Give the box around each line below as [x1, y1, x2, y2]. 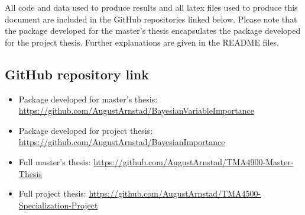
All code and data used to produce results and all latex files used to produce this [5, 1, 298, 13]
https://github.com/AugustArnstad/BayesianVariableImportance [18, 104, 254, 117]
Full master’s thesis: [18, 155, 91, 168]
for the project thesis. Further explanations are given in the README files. [5, 36, 279, 48]
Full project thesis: [18, 187, 86, 200]
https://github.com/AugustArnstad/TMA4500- [89, 187, 261, 200]
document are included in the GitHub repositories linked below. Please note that [5, 12, 297, 25]
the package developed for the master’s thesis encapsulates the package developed [5, 24, 301, 37]
